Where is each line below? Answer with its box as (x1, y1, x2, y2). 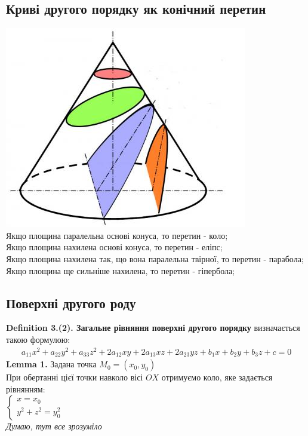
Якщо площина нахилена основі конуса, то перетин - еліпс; (6, 241, 223, 253)
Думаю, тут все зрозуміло (6, 420, 102, 432)
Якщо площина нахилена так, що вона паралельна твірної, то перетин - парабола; (6, 252, 304, 265)
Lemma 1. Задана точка (6, 358, 97, 370)
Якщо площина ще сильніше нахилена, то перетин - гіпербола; (6, 264, 235, 277)
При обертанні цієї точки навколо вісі (6, 371, 143, 383)
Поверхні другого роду (6, 293, 136, 312)
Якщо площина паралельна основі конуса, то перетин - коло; (6, 229, 228, 241)
